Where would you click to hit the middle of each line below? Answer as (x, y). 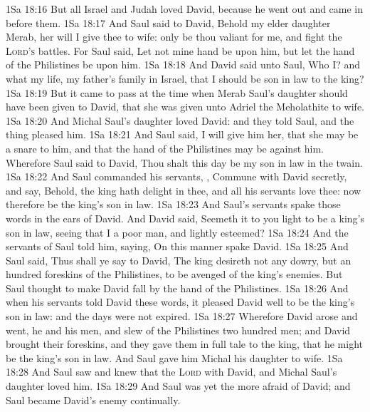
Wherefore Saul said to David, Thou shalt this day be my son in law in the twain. (184, 162)
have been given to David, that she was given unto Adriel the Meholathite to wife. (185, 107)
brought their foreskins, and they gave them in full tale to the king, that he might (184, 344)
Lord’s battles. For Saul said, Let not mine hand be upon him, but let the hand (180, 50)
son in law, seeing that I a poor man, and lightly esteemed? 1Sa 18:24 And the (177, 232)
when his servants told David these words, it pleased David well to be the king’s (180, 302)
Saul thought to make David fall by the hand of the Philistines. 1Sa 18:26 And (177, 288)
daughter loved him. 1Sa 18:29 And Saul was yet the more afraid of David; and (178, 386)
